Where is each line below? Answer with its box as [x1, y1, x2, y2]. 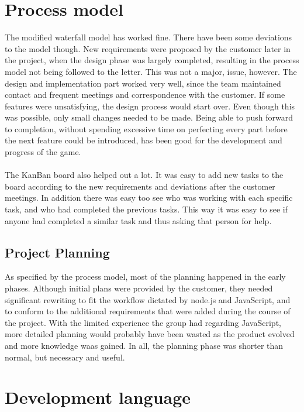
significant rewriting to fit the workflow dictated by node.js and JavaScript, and [5, 293, 291, 305]
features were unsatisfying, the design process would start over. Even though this [5, 99, 295, 112]
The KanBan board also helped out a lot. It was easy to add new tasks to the [5, 169, 284, 181]
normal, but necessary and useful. [5, 351, 125, 363]
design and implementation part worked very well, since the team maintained [5, 77, 281, 89]
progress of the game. [5, 146, 81, 158]
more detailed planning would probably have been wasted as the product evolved [5, 328, 295, 340]
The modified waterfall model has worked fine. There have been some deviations [5, 31, 292, 43]
